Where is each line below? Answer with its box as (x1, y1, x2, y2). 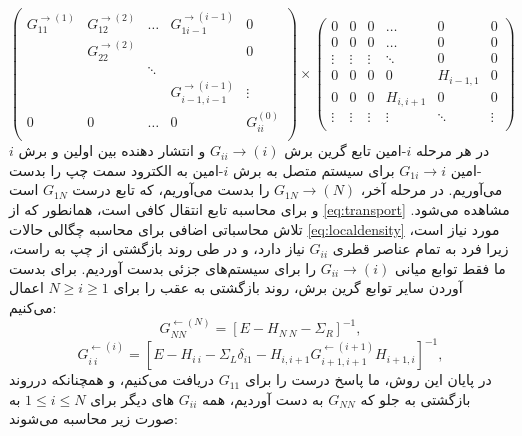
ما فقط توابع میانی (394, 257, 506, 278)
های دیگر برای (90, 388, 175, 409)
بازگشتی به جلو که (360, 388, 471, 409)
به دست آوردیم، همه (202, 388, 324, 409)
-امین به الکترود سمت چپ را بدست (9, 159, 224, 180)
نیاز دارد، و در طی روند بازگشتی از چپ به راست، (9, 238, 305, 259)
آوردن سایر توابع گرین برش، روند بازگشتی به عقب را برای (113, 277, 463, 298)
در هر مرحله (415, 140, 490, 161)
